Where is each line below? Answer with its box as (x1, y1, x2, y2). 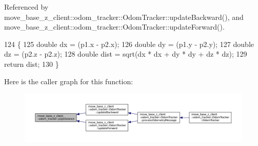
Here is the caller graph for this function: (4, 76, 133, 86)
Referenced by (4, 2, 49, 12)
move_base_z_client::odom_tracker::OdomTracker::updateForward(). (4, 21, 225, 32)
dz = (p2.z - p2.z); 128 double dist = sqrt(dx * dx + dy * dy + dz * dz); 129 (4, 48, 247, 59)
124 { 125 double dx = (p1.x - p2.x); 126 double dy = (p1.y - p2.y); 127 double (4, 38, 254, 49)
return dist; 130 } (4, 58, 59, 69)
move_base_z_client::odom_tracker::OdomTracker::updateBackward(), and (4, 11, 244, 22)
